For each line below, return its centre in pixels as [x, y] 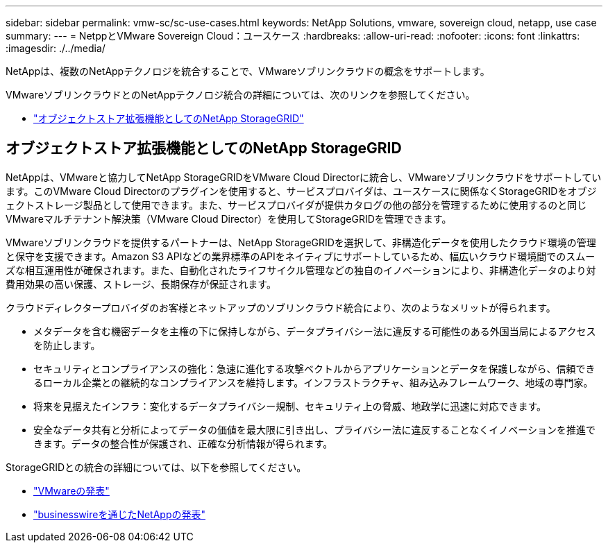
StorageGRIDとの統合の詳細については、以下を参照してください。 [156, 467]
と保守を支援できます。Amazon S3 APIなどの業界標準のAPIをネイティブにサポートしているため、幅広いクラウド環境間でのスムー [301, 256]
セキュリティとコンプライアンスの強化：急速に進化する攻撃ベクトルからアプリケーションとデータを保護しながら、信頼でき [314, 368]
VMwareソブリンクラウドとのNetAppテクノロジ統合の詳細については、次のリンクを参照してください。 [240, 95]
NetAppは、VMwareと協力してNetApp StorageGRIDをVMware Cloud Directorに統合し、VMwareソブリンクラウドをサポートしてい [304, 177]
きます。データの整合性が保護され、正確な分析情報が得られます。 [183, 443]
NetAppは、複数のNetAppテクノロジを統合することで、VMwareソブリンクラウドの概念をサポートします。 [248, 71]
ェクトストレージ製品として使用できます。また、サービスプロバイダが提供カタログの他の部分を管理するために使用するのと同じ [296, 205]
